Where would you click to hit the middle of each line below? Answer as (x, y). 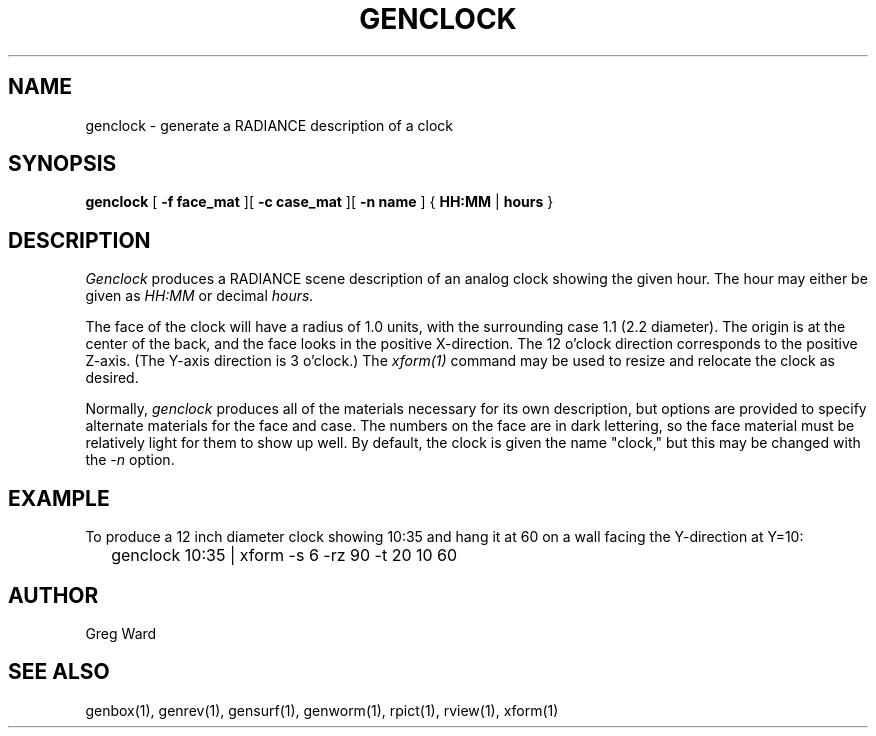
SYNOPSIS (62, 164)
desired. (112, 378)
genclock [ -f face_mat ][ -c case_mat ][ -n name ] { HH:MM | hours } (319, 202)
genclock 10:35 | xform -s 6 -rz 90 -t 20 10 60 (284, 555)
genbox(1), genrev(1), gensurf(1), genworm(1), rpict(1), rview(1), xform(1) (322, 710)
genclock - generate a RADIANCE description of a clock (269, 125)
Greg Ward (121, 633)
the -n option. (130, 460)
